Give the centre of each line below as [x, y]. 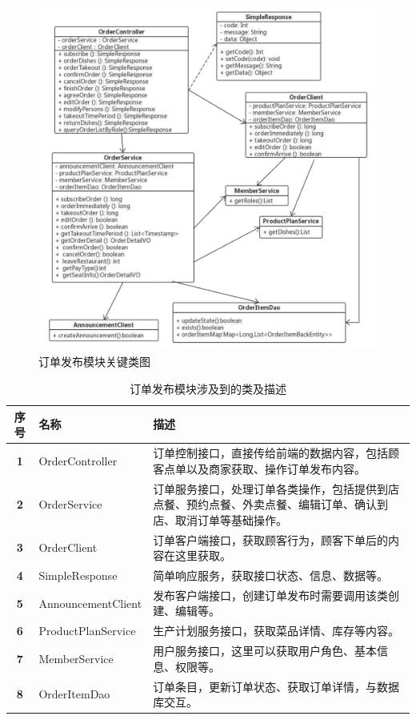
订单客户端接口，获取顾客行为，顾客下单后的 [271, 539]
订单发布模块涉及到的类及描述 [208, 389]
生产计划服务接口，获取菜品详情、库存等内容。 [276, 631]
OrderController [78, 460]
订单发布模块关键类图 [94, 362]
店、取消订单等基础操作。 [220, 519]
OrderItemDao [74, 694]
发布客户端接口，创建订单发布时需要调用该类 [271, 595]
